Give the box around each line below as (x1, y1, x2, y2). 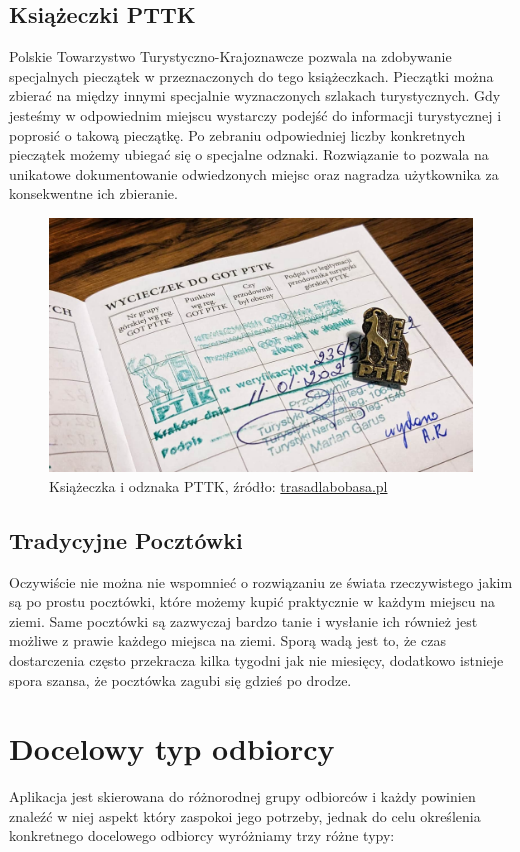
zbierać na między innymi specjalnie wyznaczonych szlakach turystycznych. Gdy (9, 85, 501, 106)
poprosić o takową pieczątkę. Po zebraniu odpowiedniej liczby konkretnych (9, 124, 466, 145)
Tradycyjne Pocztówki (9, 524, 243, 555)
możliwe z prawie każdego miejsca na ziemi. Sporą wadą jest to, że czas (9, 630, 446, 651)
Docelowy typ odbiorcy (9, 728, 335, 769)
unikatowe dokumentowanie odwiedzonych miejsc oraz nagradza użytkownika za (9, 163, 499, 184)
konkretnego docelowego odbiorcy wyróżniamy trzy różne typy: (9, 825, 395, 846)
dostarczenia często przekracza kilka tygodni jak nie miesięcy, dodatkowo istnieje (9, 649, 504, 670)
